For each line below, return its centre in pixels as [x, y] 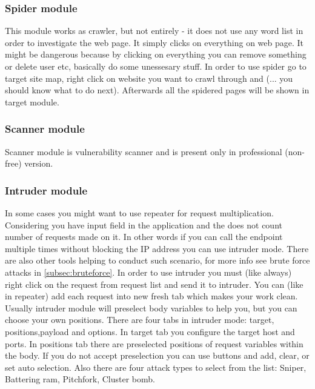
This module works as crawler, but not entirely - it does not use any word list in [154, 31]
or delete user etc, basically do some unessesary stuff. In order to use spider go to [156, 66]
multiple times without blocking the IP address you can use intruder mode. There [157, 248]
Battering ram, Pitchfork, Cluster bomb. [80, 379]
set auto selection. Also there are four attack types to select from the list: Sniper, [156, 367]
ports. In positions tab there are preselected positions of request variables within [154, 343]
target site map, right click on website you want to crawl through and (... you [149, 78]
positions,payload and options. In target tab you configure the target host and [150, 331]
